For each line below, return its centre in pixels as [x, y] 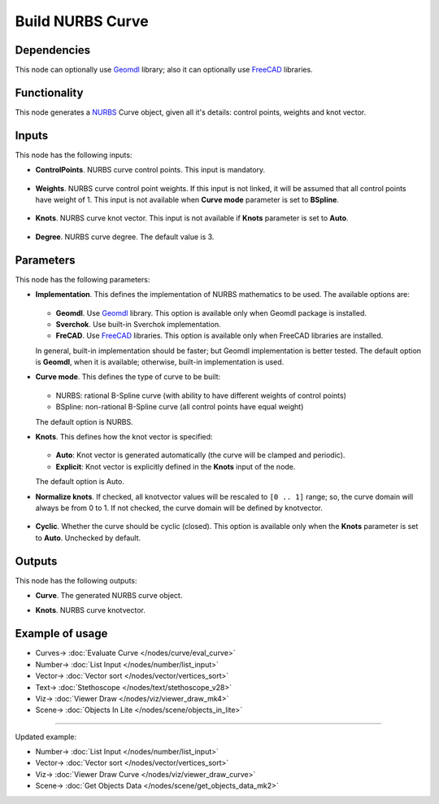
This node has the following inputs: [74, 155]
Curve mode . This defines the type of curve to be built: [128, 377]
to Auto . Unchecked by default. [88, 538]
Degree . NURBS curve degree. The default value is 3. [125, 237]
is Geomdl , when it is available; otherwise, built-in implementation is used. [160, 362]
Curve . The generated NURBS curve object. [109, 596]
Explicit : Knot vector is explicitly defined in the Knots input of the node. [176, 466]
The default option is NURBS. [84, 422]
